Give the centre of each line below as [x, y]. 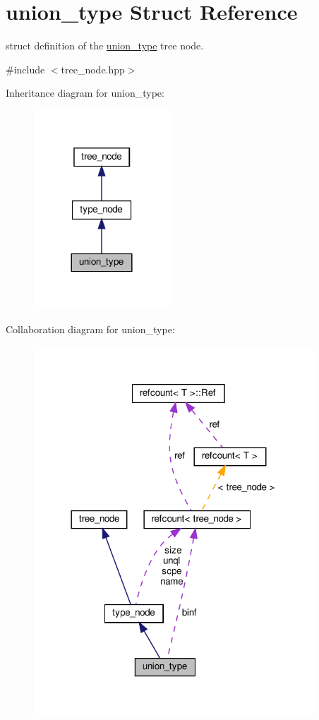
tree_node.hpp [93, 69]
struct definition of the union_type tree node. [105, 46]
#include [25, 69]
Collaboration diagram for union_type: [90, 329]
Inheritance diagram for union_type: [85, 93]
